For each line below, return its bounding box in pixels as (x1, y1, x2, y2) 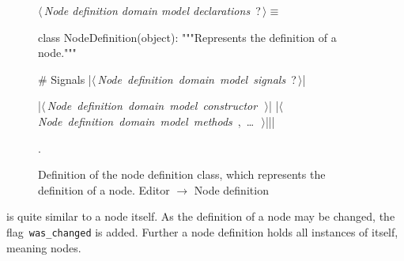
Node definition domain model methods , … (38, 112, 255, 129)
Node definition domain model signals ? (97, 70, 296, 87)
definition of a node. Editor (38, 181, 170, 198)
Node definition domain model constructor (47, 97, 258, 114)
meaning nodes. (6, 239, 81, 255)
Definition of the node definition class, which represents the (38, 166, 326, 183)
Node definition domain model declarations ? (43, 2, 261, 18)
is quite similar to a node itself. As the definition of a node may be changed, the (6, 208, 395, 225)
